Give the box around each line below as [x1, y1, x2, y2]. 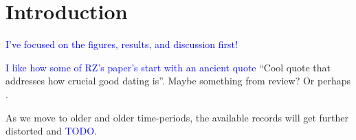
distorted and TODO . [5, 124, 97, 138]
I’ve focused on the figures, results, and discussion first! [5, 37, 238, 51]
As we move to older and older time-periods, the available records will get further [5, 110, 349, 124]
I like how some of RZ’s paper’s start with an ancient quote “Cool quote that [5, 60, 331, 74]
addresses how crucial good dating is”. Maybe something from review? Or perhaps [5, 73, 351, 88]
